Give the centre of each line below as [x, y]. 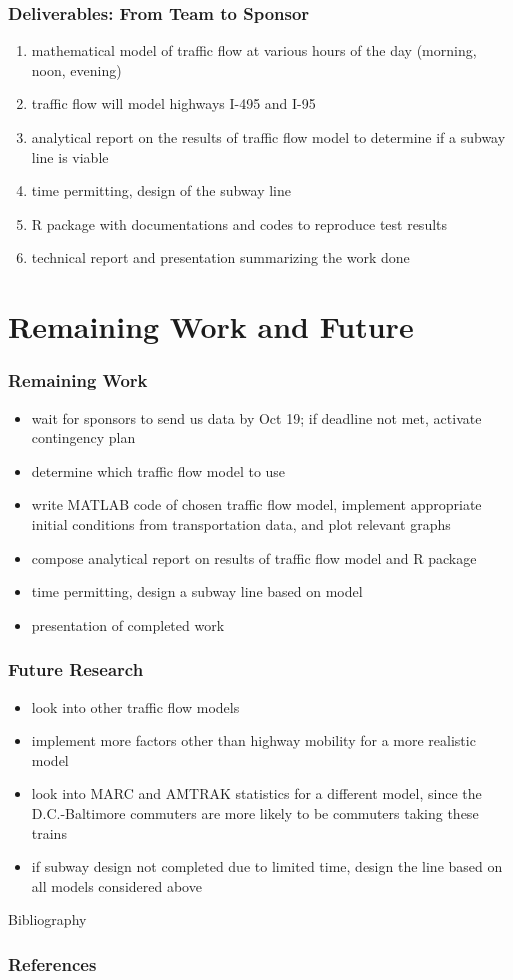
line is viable [70, 156]
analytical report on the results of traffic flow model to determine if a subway [268, 137]
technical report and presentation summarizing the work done [220, 257]
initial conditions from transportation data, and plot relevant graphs [241, 523]
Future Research [76, 669]
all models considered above [116, 885]
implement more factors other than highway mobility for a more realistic [253, 740]
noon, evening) [76, 69]
